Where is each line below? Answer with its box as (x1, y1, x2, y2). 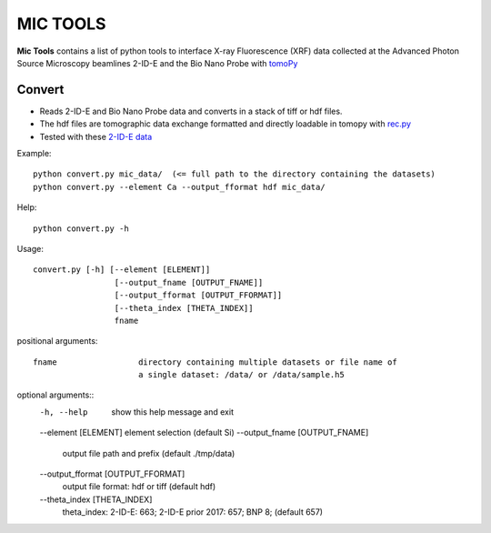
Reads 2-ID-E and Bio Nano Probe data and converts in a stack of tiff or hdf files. (39, 106, 343, 116)
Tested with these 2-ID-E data (39, 131, 153, 142)
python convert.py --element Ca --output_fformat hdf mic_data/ (33, 182, 326, 192)
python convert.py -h (33, 223, 129, 234)
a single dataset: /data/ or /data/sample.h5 (137, 369, 345, 380)
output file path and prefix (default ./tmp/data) (62, 448, 235, 458)
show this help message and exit (111, 406, 234, 417)
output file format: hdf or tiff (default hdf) (62, 481, 216, 492)
